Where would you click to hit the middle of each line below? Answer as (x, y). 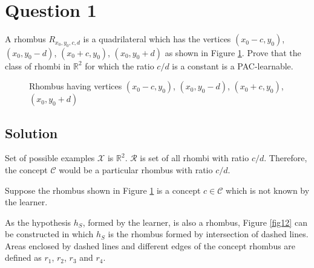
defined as (23, 257)
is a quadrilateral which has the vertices (157, 39)
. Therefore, (286, 158)
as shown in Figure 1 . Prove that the (233, 52)
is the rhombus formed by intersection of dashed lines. (208, 234)
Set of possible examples (50, 158)
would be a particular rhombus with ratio (136, 169)
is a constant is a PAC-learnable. (233, 65)
